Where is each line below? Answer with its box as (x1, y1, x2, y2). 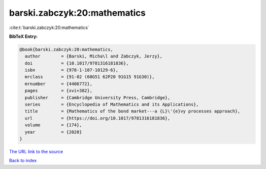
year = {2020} (25, 129, 82, 135)
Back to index (9, 158, 37, 164)
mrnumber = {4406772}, (25, 81, 93, 86)
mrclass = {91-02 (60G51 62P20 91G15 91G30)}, (25, 74, 155, 80)
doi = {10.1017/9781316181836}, (25, 60, 129, 66)
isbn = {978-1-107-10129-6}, (25, 67, 118, 73)
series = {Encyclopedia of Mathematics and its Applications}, (25, 102, 199, 108)
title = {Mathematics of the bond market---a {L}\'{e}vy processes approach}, (25, 109, 241, 114)
